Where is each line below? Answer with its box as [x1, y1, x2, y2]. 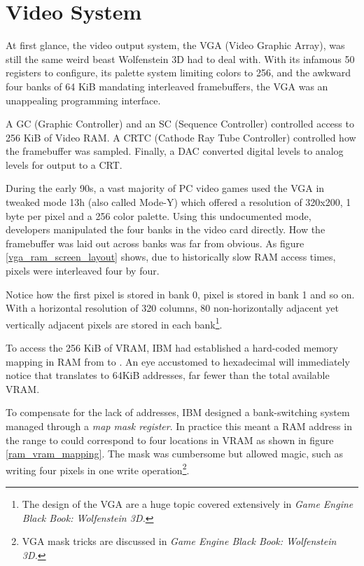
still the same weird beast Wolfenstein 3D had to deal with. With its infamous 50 [6, 51, 355, 66]
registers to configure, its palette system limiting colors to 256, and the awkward [6, 65, 351, 80]
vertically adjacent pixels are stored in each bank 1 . [6, 315, 223, 331]
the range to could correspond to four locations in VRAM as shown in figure [6, 432, 334, 447]
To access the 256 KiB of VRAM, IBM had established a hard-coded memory [6, 340, 338, 355]
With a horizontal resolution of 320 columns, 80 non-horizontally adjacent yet [6, 301, 339, 315]
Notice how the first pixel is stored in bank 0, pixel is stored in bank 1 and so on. [6, 287, 355, 301]
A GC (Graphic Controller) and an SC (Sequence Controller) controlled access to [6, 116, 354, 131]
